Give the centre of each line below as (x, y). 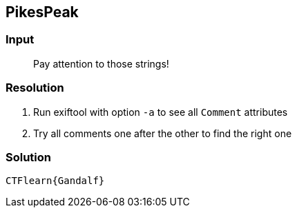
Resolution (35, 88)
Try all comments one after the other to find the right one (163, 133)
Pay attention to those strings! (101, 63)
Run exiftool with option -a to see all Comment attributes (161, 112)
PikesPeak (42, 12)
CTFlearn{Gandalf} (55, 181)
